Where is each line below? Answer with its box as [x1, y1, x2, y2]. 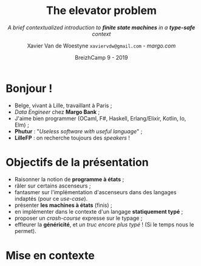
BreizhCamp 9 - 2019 [75, 54, 128, 61]
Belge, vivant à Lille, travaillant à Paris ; [14, 102, 112, 109]
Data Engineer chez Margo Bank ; [14, 108, 100, 116]
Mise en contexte [5, 248, 95, 262]
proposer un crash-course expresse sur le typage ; [14, 214, 143, 222]
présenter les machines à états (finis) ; [14, 201, 113, 209]
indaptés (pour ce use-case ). [14, 195, 88, 202]
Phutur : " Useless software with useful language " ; [14, 127, 143, 135]
